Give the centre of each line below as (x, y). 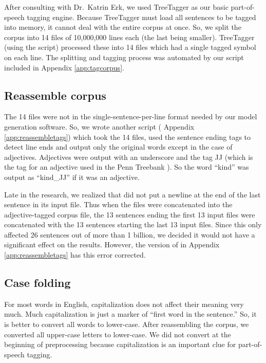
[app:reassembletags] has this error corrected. (75, 255)
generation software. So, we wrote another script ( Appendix (99, 126)
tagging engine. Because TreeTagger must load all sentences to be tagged (141, 17)
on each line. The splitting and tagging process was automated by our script (124, 57)
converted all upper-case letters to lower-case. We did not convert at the (118, 334)
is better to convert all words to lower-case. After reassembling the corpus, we (127, 324)
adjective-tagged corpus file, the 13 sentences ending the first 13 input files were (130, 214)
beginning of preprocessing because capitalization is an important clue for (120, 344)
